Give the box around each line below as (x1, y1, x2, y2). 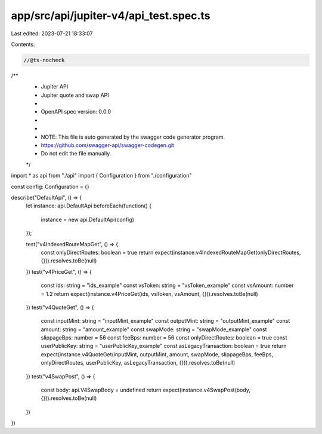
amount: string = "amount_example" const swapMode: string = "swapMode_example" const (41, 326, 267, 333)
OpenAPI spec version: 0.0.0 (41, 108, 112, 115)
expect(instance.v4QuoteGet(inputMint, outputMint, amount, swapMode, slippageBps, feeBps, (41, 350, 274, 358)
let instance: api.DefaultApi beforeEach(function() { (26, 202, 152, 209)
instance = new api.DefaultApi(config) (41, 216, 134, 223)
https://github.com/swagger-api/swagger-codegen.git (41, 142, 174, 149)
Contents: (11, 41, 35, 48)
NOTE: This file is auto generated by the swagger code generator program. (41, 133, 225, 140)
